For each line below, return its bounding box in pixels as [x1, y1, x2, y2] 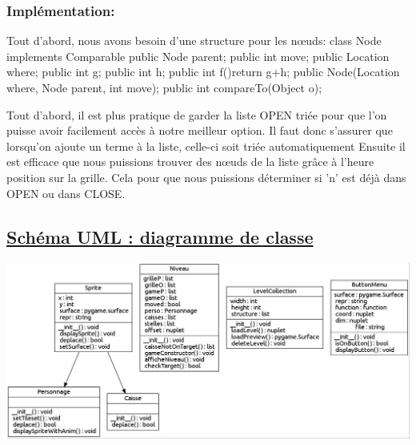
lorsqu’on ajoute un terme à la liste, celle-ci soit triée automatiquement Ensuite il [6, 137, 406, 154]
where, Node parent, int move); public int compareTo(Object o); [6, 79, 322, 95]
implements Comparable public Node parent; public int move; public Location [6, 47, 390, 64]
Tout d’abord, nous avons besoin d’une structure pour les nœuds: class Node [6, 32, 382, 49]
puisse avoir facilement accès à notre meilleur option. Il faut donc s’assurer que [6, 122, 393, 139]
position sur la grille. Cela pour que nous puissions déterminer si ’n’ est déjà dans [6, 168, 406, 185]
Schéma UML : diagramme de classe [6, 224, 314, 249]
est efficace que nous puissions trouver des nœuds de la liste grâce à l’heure [6, 153, 374, 170]
